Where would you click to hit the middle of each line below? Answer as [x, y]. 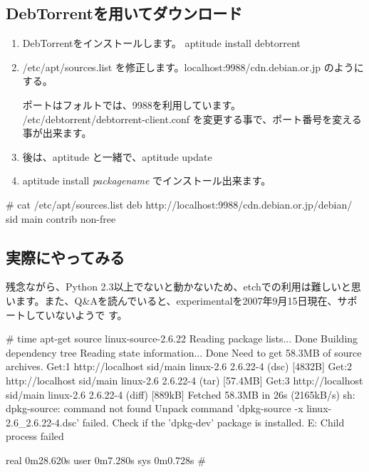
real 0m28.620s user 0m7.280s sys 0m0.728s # [106, 460]
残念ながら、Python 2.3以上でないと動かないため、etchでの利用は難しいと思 [183, 287]
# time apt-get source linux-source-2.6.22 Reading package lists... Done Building [182, 339]
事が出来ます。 [57, 133]
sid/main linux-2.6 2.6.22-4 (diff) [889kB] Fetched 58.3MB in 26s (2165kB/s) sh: [181, 394]
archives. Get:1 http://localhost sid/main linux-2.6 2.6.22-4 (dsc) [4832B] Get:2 [179, 366]
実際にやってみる [65, 257]
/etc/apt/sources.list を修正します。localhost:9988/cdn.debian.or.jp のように [193, 67]
